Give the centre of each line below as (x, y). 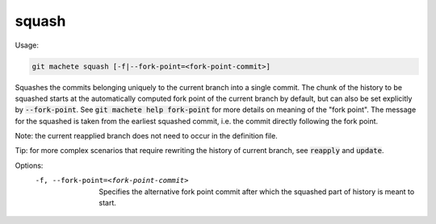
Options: (29, 165)
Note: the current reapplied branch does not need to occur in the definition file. (146, 136)
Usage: (27, 45)
